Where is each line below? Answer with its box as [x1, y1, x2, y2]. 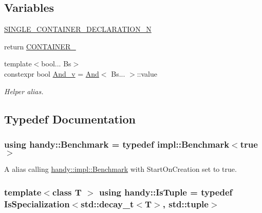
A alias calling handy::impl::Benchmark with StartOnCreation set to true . [4, 164, 237, 174]
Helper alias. [4, 85, 44, 96]
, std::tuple [162, 197, 209, 210]
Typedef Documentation [4, 111, 136, 127]
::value [137, 68, 157, 79]
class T [52, 185, 82, 198]
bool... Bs [41, 58, 71, 69]
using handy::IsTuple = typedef [99, 185, 233, 198]
